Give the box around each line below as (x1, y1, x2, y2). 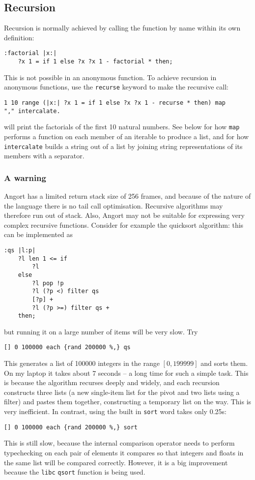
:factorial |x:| (4, 50, 57, 57)
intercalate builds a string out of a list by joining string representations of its (4, 141, 243, 151)
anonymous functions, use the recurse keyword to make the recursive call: (4, 82, 228, 92)
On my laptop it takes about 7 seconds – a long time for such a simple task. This (4, 367, 249, 378)
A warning (4, 171, 46, 183)
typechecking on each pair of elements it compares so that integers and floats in (4, 447, 244, 457)
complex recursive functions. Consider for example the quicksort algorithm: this (4, 219, 244, 230)
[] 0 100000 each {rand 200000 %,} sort (4, 423, 138, 431)
